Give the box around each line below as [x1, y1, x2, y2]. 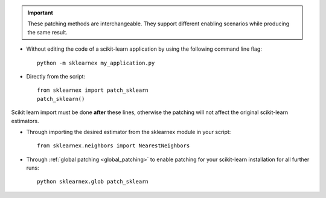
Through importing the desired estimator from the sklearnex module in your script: [26, 128, 231, 135]
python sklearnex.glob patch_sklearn [37, 178, 149, 185]
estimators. [11, 117, 39, 124]
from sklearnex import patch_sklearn [37, 87, 149, 94]
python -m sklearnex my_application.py [37, 59, 155, 66]
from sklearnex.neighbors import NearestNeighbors [37, 142, 190, 149]
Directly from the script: [26, 72, 86, 80]
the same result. [27, 28, 68, 36]
